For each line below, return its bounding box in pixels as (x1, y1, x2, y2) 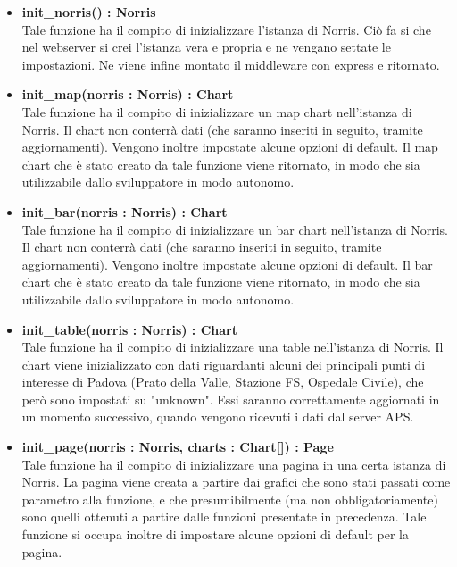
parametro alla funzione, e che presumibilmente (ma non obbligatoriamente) (21, 489, 438, 508)
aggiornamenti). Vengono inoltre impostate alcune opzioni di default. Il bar (21, 254, 433, 273)
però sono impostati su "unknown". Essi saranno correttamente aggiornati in (21, 389, 440, 408)
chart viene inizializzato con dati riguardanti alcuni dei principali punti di (21, 354, 426, 373)
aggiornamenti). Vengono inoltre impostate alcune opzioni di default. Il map (21, 138, 438, 156)
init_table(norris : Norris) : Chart (21, 320, 238, 338)
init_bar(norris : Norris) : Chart (21, 202, 228, 221)
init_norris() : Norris (21, 3, 156, 21)
